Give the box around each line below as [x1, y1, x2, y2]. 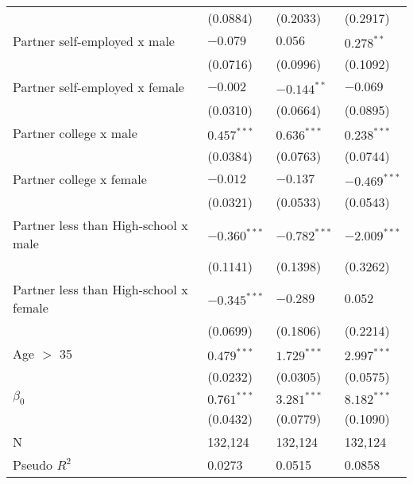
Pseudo [13, 455, 53, 474]
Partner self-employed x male [13, 32, 175, 50]
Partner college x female [13, 170, 147, 188]
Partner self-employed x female [13, 78, 184, 96]
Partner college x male [13, 124, 137, 142]
